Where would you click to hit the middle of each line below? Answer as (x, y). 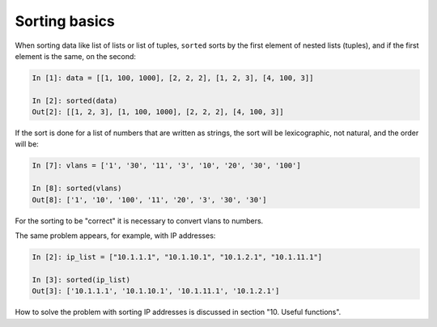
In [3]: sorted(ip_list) (81, 280)
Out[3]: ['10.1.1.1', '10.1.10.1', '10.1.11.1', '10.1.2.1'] (156, 291)
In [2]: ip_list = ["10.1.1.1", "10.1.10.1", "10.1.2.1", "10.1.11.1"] (177, 257)
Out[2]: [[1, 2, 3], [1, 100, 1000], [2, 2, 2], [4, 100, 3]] (158, 112)
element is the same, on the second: (76, 56)
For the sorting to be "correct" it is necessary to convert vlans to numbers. (139, 221)
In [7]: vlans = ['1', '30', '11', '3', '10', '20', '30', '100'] (166, 166)
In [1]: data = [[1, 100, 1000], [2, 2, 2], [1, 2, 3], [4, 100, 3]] (173, 78)
